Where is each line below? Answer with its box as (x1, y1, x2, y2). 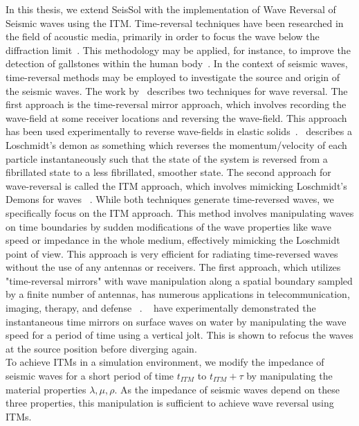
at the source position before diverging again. (6, 341, 197, 355)
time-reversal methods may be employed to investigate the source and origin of (6, 69, 340, 84)
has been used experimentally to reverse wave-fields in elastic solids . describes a (6, 124, 352, 139)
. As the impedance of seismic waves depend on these (114, 382, 340, 396)
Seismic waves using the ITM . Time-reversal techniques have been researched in (6, 15, 344, 30)
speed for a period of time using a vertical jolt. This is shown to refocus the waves (6, 328, 353, 342)
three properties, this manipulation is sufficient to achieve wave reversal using (6, 396, 334, 410)
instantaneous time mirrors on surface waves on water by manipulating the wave (6, 314, 347, 328)
